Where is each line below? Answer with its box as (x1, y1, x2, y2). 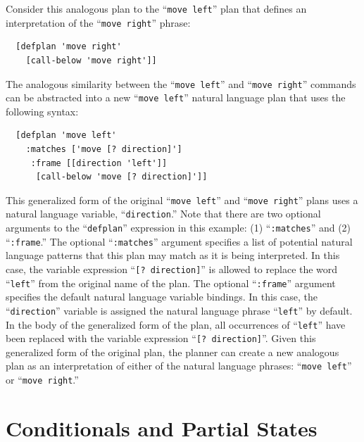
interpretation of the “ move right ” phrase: (6, 15, 191, 30)
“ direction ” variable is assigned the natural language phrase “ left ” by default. (6, 303, 353, 317)
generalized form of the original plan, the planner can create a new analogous (6, 344, 339, 359)
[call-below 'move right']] (25, 55, 157, 65)
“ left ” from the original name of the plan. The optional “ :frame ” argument (6, 275, 336, 290)
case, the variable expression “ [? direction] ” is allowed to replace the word (6, 262, 338, 276)
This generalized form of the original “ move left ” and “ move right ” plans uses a (6, 192, 358, 207)
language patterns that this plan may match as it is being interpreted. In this (6, 248, 340, 263)
